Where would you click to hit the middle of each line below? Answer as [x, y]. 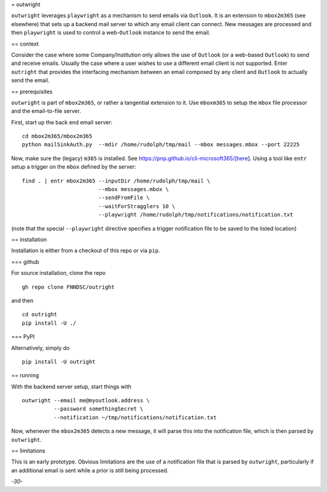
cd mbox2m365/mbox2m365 [57, 136]
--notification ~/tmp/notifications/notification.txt [135, 417]
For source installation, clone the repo [58, 273]
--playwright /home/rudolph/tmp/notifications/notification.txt [196, 215]
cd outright [40, 315]
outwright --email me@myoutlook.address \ [86, 401]
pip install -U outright [59, 362]
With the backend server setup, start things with [71, 386]
